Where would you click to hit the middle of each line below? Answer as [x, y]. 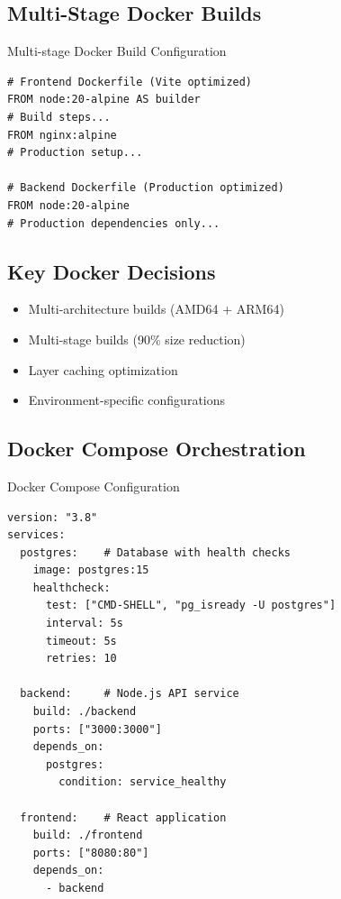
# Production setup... [75, 153]
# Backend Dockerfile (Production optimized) [146, 188]
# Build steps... [59, 117]
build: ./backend [85, 712]
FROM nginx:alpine [62, 135]
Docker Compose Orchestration [157, 449]
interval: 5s [84, 624]
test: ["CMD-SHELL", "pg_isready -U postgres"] [191, 605]
